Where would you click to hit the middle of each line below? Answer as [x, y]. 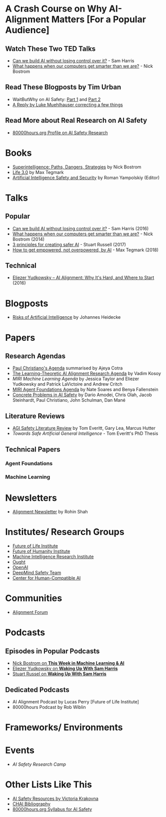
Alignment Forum [30, 612]
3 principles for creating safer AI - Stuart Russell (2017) [69, 244]
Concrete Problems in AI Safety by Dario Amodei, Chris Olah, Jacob [82, 395]
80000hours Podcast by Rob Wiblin [49, 707]
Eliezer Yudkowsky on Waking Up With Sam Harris [65, 669]
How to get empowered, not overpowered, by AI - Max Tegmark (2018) [85, 250]
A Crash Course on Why [56, 9]
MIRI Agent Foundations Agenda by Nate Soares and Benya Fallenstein [85, 390]
